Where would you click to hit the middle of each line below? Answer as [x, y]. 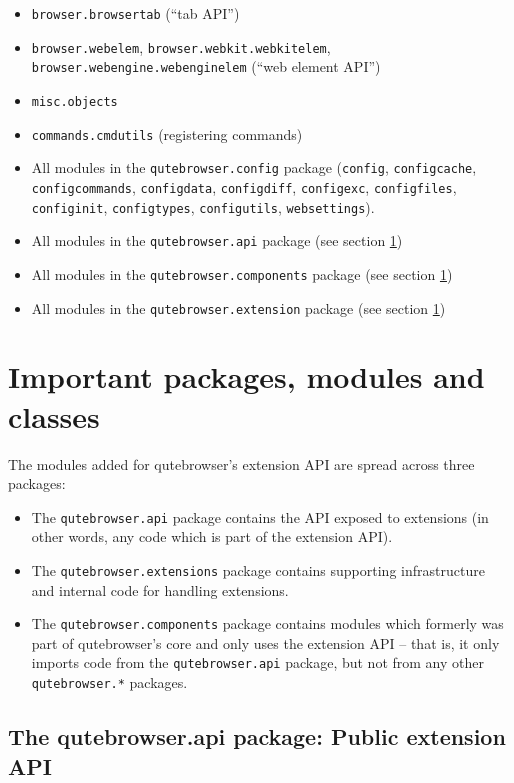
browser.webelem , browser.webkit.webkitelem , [181, 46]
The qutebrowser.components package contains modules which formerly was [267, 623]
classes [54, 415]
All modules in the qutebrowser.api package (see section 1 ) [217, 240]
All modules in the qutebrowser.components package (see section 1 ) [242, 273]
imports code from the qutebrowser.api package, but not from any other [257, 662]
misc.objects [74, 101]
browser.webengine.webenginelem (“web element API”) [206, 66]
